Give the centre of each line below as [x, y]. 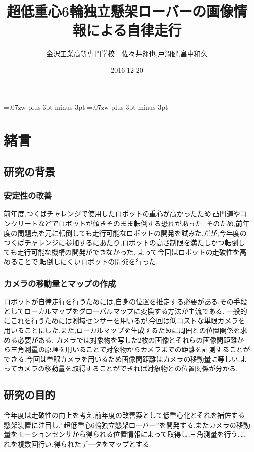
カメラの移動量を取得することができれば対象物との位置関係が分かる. [128, 368]
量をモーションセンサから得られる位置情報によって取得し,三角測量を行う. [122, 434]
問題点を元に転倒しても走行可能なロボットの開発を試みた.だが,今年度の [132, 233]
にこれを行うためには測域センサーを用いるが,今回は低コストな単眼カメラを [125, 320]
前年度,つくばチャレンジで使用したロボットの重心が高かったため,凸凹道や [122, 214]
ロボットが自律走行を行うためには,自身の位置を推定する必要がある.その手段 [126, 301]
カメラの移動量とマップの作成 [60, 283]
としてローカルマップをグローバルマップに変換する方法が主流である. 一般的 [126, 311]
